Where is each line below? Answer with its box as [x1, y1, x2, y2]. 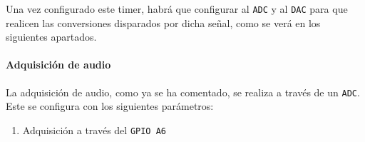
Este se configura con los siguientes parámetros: [6, 98, 214, 113]
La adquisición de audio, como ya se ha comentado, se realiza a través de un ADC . [6, 84, 360, 99]
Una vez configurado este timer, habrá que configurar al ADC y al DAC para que [6, 1, 348, 16]
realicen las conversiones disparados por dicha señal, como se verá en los [6, 15, 321, 30]
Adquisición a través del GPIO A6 [22, 122, 166, 137]
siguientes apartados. [6, 29, 97, 44]
